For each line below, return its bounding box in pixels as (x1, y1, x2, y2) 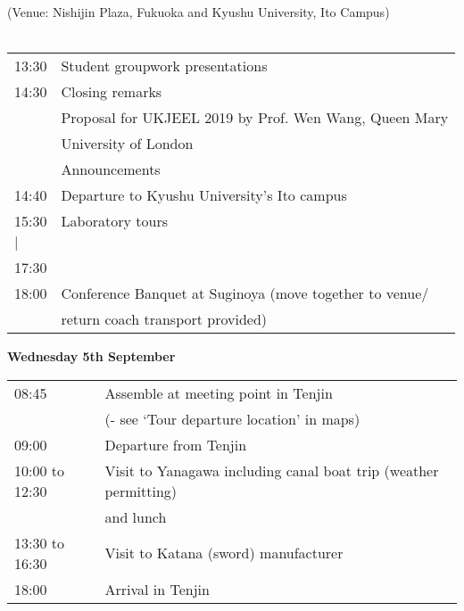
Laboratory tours (61, 211, 169, 232)
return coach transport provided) (61, 309, 268, 330)
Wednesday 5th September (7, 347, 176, 366)
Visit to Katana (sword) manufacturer (104, 542, 344, 564)
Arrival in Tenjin (104, 578, 210, 599)
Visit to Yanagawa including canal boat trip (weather (104, 459, 439, 481)
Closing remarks (61, 81, 162, 103)
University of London (61, 133, 194, 154)
